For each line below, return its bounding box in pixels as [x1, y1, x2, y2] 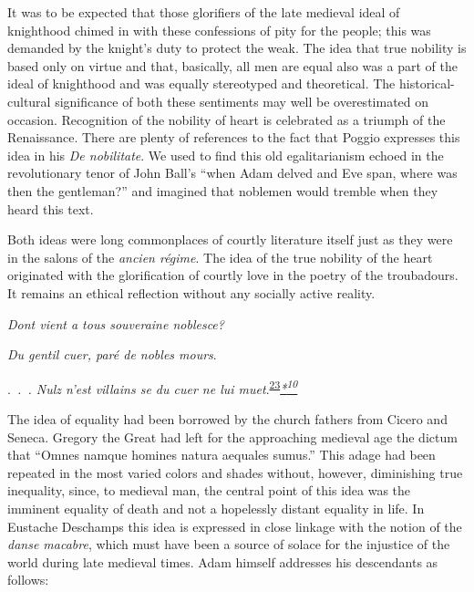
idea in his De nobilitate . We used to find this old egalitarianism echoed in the [7, 145, 444, 164]
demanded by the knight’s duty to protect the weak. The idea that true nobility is [7, 38, 467, 57]
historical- [398, 74, 455, 93]
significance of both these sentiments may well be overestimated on [55, 91, 429, 110]
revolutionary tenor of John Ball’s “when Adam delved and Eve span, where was [7, 163, 458, 182]
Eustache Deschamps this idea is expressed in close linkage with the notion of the [7, 516, 462, 535]
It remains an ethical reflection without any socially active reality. [7, 283, 376, 302]
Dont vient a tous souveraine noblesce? [7, 314, 224, 333]
